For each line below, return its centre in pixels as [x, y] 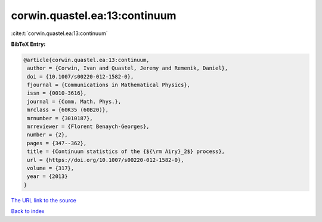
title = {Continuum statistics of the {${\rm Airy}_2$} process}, [126, 151]
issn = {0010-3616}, [57, 93]
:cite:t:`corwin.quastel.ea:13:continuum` [60, 33]
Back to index [28, 211]
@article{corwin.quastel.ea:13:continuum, [86, 60]
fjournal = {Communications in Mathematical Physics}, [109, 85]
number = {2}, [47, 135]
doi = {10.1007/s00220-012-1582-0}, [80, 76]
